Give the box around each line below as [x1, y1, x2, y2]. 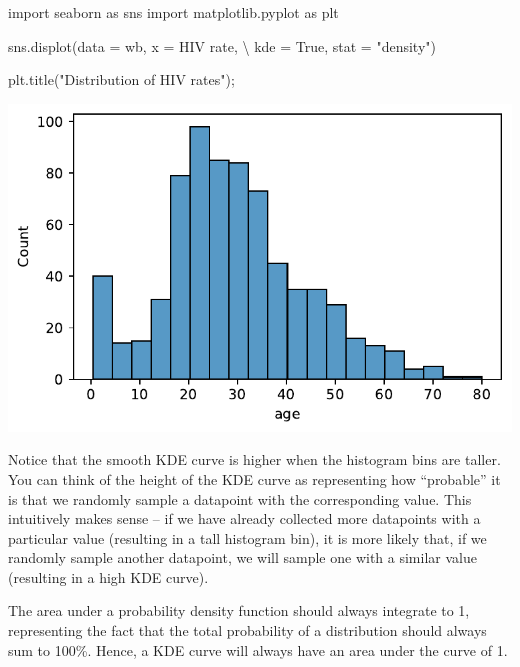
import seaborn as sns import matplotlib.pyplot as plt [8, 2, 339, 22]
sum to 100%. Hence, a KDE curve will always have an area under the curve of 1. [8, 639, 508, 660]
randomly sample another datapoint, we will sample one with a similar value [8, 547, 477, 568]
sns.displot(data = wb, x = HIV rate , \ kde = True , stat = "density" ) [8, 35, 436, 56]
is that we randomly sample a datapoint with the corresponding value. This [8, 488, 472, 509]
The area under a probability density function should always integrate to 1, [8, 600, 470, 621]
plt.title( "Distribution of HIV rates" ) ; [8, 69, 235, 90]
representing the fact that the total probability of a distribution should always [8, 620, 487, 641]
